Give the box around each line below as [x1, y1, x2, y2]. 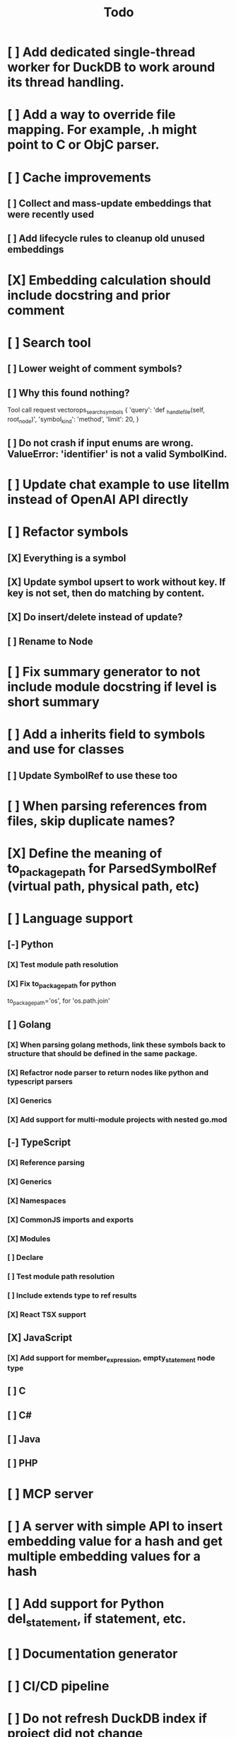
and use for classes [7, 741, 125, 758]
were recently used [7, 208, 94, 220]
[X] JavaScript [7, 1332, 73, 1344]
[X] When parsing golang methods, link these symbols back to [7, 1040, 226, 1050]
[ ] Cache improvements [7, 169, 152, 185]
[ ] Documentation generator [7, 1646, 178, 1662]
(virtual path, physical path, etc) [7, 878, 200, 894]
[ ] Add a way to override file [7, 107, 176, 123]
